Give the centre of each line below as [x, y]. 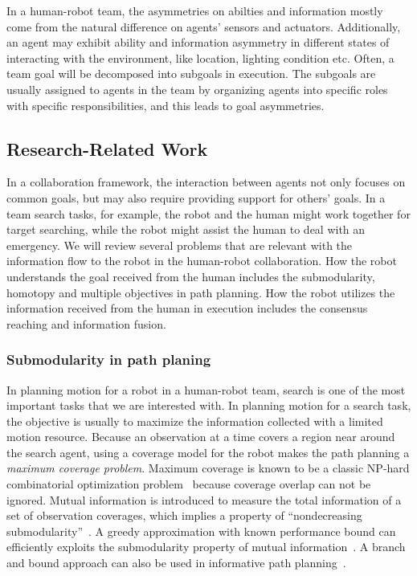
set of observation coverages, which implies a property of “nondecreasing [184, 515]
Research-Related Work [107, 148]
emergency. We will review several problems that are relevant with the [180, 245]
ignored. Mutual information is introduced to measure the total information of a [204, 499]
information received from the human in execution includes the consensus [187, 308]
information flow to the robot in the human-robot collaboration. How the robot [202, 261]
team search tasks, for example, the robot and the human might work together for [208, 213]
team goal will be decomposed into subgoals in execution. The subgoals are [191, 74]
